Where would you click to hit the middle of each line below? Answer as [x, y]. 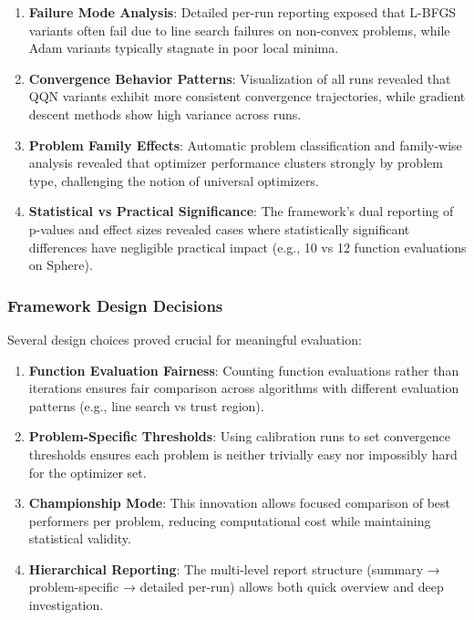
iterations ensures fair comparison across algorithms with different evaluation [244, 388]
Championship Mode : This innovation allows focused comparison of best [240, 503]
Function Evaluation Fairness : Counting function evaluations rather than [244, 370]
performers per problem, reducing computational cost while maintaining [230, 520]
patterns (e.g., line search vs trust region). [146, 405]
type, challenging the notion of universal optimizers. [174, 180]
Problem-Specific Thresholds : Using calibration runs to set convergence [240, 436]
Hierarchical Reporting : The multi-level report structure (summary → [234, 568]
